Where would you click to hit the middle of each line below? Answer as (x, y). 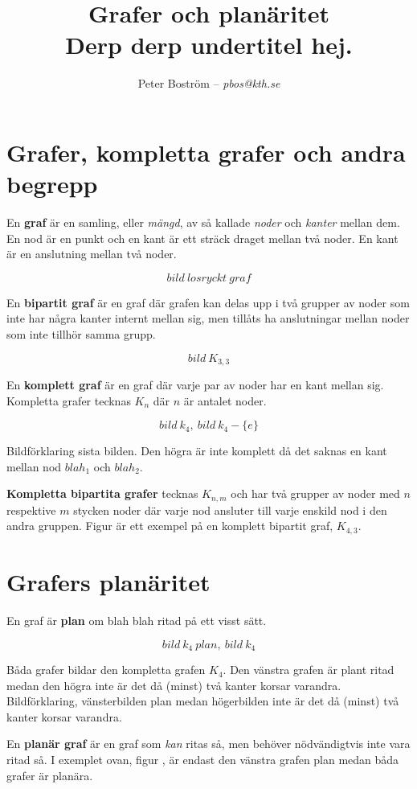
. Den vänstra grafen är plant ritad (309, 670)
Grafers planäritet (108, 582)
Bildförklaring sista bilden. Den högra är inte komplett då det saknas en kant (197, 451)
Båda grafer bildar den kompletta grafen (106, 670)
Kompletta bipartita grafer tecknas (102, 493)
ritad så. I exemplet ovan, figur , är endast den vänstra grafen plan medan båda (203, 760)
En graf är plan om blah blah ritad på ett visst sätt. (137, 621)
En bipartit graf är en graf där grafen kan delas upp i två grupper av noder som (208, 302)
